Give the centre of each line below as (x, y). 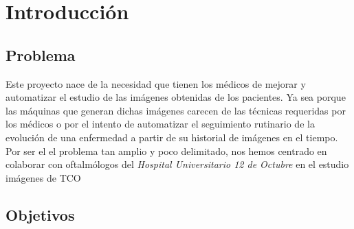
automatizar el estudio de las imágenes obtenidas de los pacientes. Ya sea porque (176, 97)
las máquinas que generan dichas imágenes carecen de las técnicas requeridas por (176, 110)
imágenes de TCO (43, 177)
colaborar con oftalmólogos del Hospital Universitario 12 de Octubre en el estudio (177, 164)
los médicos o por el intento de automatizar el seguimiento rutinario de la (160, 124)
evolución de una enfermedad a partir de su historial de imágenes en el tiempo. (172, 137)
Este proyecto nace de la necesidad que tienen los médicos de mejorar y (156, 83)
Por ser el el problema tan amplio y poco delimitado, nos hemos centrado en (166, 150)
